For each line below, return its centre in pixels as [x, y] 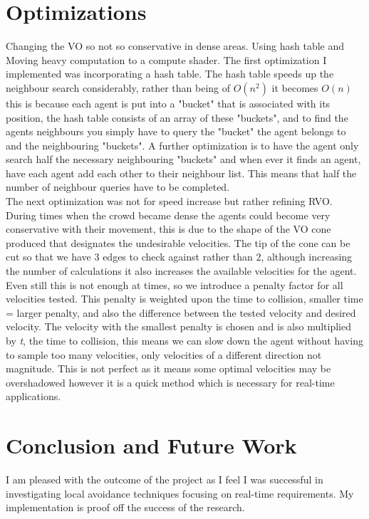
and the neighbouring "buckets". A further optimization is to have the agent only [182, 145]
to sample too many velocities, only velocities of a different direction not [164, 354]
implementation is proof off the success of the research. [125, 507]
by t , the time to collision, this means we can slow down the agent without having [184, 340]
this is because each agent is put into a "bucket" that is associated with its [168, 103]
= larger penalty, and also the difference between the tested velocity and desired [181, 312]
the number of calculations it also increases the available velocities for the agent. [181, 271]
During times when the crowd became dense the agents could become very [168, 215]
